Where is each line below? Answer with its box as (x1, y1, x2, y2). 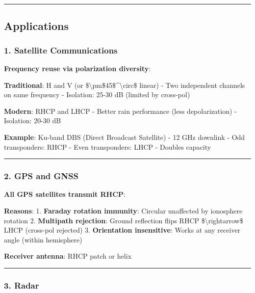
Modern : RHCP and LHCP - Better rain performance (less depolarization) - (4, 106, 237, 116)
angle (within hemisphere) (4, 234, 82, 244)
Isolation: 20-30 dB (4, 115, 61, 126)
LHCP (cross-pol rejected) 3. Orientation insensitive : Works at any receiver (4, 225, 241, 235)
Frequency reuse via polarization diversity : (4, 63, 151, 73)
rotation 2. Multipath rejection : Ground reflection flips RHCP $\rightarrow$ (4, 215, 243, 225)
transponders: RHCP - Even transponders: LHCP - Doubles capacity (4, 141, 211, 152)
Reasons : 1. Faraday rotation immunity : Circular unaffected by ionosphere (4, 205, 243, 215)
